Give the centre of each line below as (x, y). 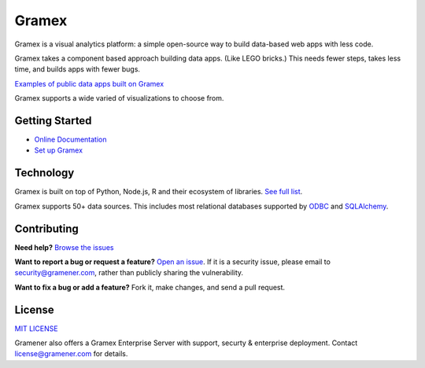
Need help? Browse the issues (64, 247)
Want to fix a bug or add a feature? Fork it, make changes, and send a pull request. (150, 287)
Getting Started (53, 121)
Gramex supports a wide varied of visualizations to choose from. (119, 98)
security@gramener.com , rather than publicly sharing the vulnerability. (129, 273)
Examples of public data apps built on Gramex (89, 83)
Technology (44, 173)
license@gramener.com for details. (71, 354)
